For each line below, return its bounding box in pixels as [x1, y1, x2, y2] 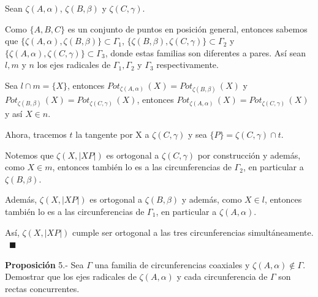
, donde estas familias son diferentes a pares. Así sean [105, 46, 306, 59]
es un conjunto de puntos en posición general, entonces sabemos [67, 22, 308, 35]
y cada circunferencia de [176, 270, 268, 283]
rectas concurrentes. [5, 282, 80, 295]
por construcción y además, [197, 148, 301, 161]
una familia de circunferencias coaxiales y [94, 258, 250, 271]
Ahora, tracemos [5, 127, 67, 140]
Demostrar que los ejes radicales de [5, 270, 137, 283]
